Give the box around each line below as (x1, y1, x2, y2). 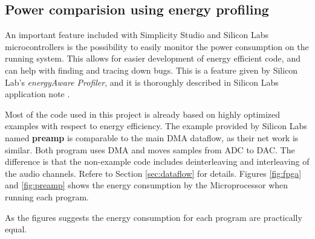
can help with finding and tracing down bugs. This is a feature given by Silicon (5, 63, 298, 76)
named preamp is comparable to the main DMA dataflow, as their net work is (5, 131, 299, 144)
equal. (5, 223, 27, 235)
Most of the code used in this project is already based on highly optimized (5, 107, 281, 120)
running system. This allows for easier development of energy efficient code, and (5, 52, 300, 65)
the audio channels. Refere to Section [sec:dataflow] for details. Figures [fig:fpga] (5, 167, 302, 179)
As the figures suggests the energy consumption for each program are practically (5, 211, 302, 223)
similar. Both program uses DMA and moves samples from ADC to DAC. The (5, 143, 295, 156)
